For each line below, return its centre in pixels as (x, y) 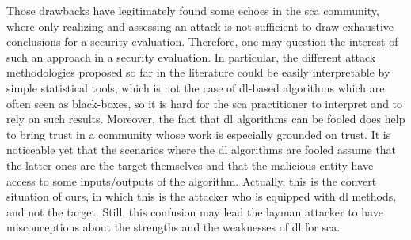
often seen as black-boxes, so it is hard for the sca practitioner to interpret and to (205, 103)
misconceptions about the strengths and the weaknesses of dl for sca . (173, 227)
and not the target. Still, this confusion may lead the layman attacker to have (195, 211)
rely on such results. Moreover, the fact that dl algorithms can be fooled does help (206, 119)
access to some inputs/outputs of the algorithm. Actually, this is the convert (192, 180)
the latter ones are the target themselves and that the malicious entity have (190, 165)
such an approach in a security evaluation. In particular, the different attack (191, 56)
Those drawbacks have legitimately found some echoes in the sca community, (193, 10)
